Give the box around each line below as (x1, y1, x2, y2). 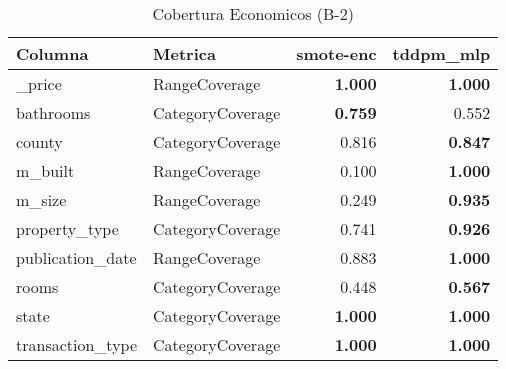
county (16, 130, 63, 153)
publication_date (16, 246, 137, 269)
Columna (16, 42, 89, 65)
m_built (16, 159, 75, 182)
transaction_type (16, 333, 138, 356)
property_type (16, 217, 119, 240)
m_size (16, 188, 67, 211)
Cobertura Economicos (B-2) (152, 2, 354, 25)
